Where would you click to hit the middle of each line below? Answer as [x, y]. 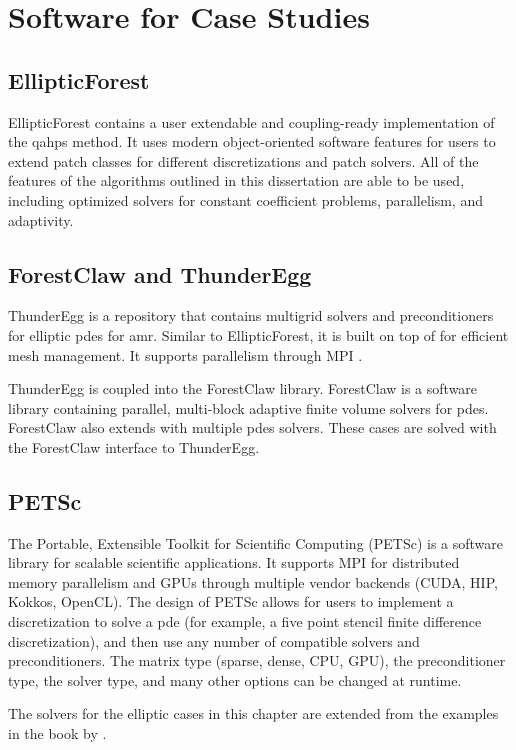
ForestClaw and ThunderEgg [160, 273]
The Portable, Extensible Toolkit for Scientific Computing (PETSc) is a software [256, 542]
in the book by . [57, 733]
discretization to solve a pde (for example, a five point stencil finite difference [245, 621]
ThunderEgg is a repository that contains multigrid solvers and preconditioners [251, 315]
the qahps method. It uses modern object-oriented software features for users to [252, 141]
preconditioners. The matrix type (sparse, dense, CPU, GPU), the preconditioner [257, 660]
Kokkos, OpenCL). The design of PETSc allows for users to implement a [231, 601]
